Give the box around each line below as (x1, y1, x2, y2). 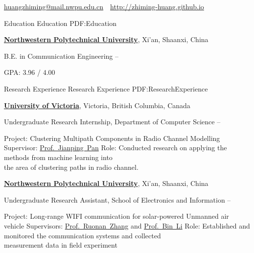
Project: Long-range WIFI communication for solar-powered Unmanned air (4, 211, 229, 221)
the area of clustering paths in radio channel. (4, 161, 139, 172)
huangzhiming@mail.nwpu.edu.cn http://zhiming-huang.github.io (4, 1, 204, 11)
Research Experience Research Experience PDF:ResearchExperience (4, 83, 208, 93)
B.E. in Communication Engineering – (4, 50, 118, 61)
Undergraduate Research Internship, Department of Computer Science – (4, 116, 221, 127)
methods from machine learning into (4, 152, 113, 162)
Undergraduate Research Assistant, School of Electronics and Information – (4, 194, 231, 205)
